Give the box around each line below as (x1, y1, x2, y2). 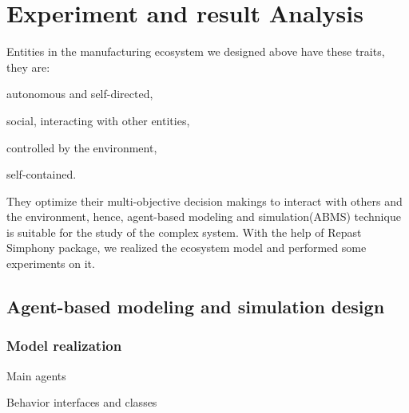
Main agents (6, 367, 66, 383)
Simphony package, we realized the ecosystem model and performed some (6, 239, 367, 256)
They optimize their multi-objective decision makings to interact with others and (6, 192, 403, 209)
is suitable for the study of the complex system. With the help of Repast (6, 223, 362, 240)
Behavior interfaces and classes (6, 394, 157, 411)
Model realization (6, 336, 122, 356)
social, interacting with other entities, (6, 112, 190, 128)
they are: (6, 58, 50, 75)
